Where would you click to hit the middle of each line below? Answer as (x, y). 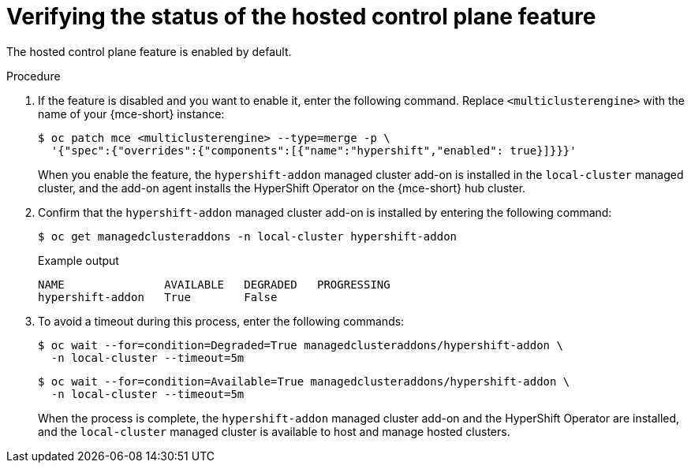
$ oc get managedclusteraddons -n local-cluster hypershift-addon (248, 236)
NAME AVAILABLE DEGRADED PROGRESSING (214, 284)
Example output (78, 260)
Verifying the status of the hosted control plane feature (301, 17)
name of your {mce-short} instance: (131, 114)
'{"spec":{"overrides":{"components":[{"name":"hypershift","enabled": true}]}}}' (314, 150)
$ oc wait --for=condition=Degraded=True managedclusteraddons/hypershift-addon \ (301, 345)
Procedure (34, 76)
